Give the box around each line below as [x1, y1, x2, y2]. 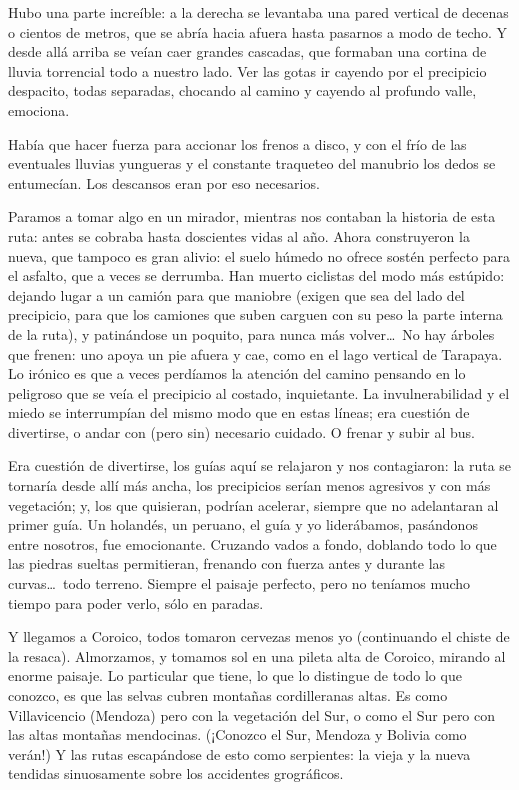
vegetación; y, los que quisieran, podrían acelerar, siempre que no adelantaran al [8, 494, 499, 515]
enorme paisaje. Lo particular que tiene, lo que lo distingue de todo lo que [8, 665, 462, 686]
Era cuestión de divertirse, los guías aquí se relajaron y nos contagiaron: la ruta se [8, 455, 512, 476]
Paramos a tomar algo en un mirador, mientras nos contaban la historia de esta [8, 206, 496, 227]
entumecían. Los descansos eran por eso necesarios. [8, 172, 320, 193]
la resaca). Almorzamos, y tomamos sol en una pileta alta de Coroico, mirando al [8, 645, 506, 666]
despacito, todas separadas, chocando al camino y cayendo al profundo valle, [8, 80, 477, 101]
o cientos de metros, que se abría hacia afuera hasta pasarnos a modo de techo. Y [8, 21, 508, 42]
